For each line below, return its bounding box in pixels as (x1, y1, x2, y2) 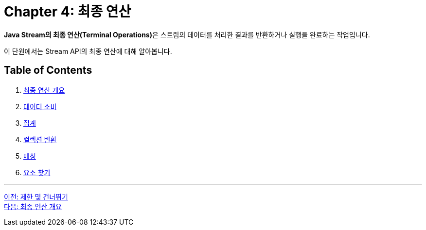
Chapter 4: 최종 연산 (4, 3, 131, 20)
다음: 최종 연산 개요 (4, 202, 62, 211)
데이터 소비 (23, 102, 57, 111)
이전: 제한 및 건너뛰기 (4, 192, 68, 201)
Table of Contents (4, 64, 92, 77)
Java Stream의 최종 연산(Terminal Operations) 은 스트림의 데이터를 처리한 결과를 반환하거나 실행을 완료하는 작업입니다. (4, 30, 370, 39)
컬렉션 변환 (23, 135, 57, 144)
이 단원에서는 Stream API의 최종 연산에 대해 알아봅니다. (4, 47, 172, 55)
